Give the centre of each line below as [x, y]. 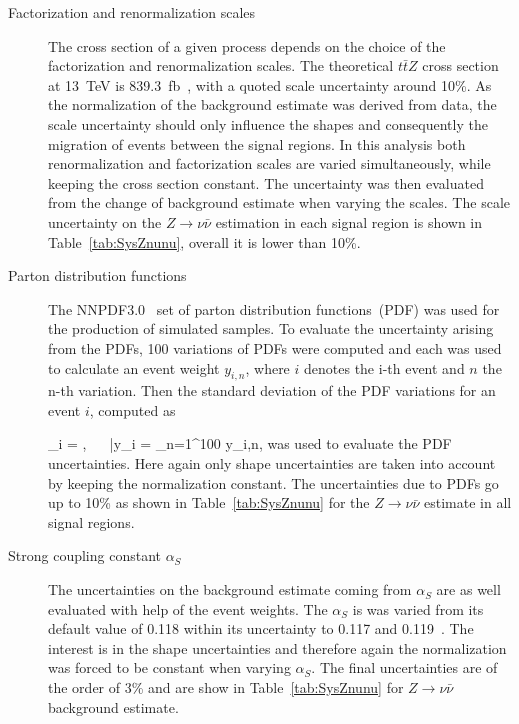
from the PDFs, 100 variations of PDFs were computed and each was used [275, 347]
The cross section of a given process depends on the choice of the [247, 45]
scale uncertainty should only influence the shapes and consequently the [268, 123]
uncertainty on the [105, 221]
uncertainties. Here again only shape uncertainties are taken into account [272, 463]
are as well [468, 589]
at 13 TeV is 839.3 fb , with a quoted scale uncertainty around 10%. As [270, 84]
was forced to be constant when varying [169, 667]
